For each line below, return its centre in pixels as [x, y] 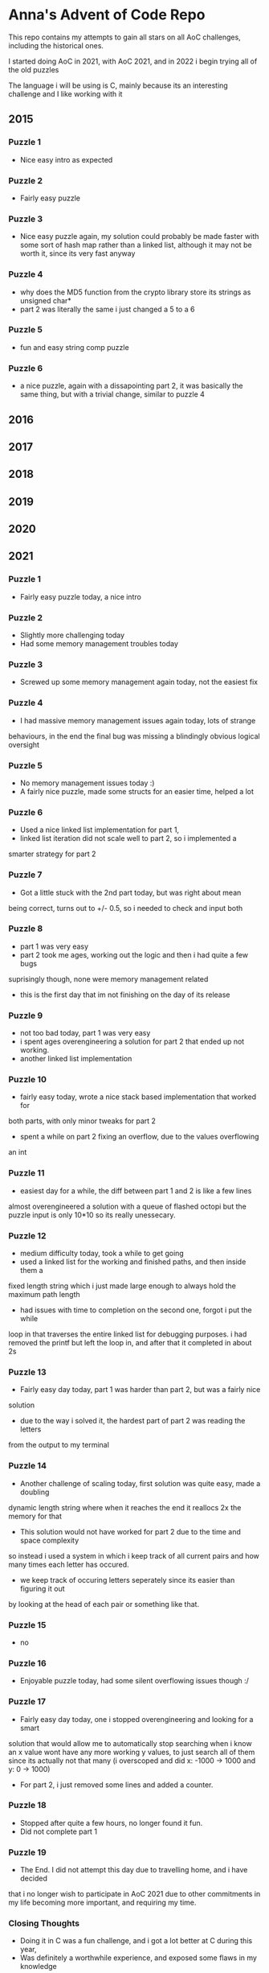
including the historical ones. [56, 45]
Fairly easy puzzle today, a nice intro [81, 596]
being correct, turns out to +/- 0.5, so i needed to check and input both [126, 908]
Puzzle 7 [25, 875]
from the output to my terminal [59, 1445]
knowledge [39, 1967]
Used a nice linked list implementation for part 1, [99, 830]
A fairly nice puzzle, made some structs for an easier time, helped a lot [137, 791]
